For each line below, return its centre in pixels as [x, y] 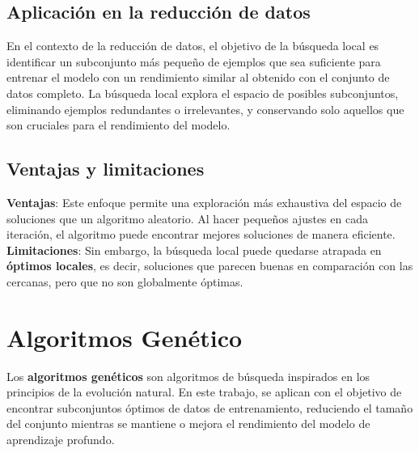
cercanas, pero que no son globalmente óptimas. [125, 281]
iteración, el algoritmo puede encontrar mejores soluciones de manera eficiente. [201, 234]
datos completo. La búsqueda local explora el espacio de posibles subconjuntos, [203, 93]
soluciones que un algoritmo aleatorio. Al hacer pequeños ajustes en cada [187, 218]
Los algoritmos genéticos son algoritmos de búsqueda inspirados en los [188, 376]
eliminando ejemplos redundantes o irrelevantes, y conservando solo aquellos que [205, 109]
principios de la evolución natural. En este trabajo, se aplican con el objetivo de [204, 392]
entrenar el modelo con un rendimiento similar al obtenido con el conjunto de [198, 77]
